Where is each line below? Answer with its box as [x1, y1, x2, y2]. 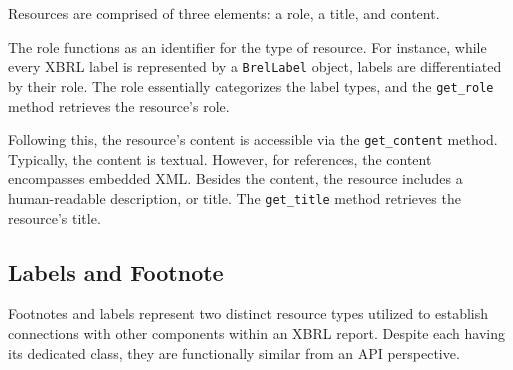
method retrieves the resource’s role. [8, 95, 230, 116]
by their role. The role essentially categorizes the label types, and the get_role [8, 75, 494, 96]
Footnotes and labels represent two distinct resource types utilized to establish [8, 303, 489, 324]
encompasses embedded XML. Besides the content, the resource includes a [8, 168, 463, 189]
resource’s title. [8, 207, 101, 228]
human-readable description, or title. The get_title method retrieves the [8, 187, 461, 208]
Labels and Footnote [8, 256, 224, 287]
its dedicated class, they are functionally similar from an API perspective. [8, 342, 460, 363]
